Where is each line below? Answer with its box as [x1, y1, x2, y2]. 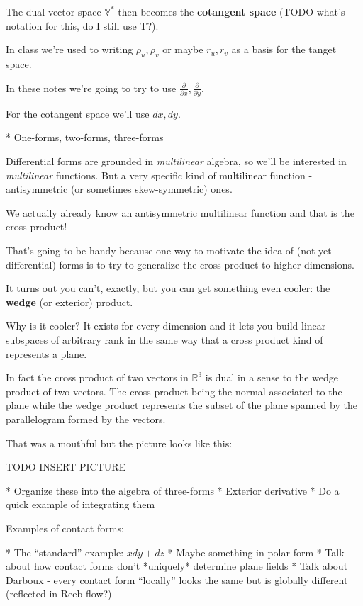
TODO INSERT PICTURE [6, 459, 126, 474]
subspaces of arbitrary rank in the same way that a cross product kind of [6, 332, 323, 347]
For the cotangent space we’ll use [6, 106, 150, 120]
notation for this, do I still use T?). [6, 18, 159, 33]
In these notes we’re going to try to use [6, 80, 177, 95]
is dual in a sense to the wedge [205, 370, 338, 385]
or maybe [162, 42, 203, 57]
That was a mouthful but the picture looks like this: [6, 435, 233, 450]
